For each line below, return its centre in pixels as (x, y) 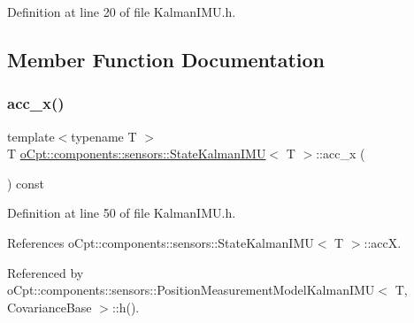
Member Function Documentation (166, 59)
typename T (104, 136)
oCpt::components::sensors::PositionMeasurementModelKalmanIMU (191, 290)
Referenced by (46, 272)
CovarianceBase (50, 307)
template (31, 136)
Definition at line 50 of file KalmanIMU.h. (122, 213)
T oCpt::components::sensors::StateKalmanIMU (137, 154)
